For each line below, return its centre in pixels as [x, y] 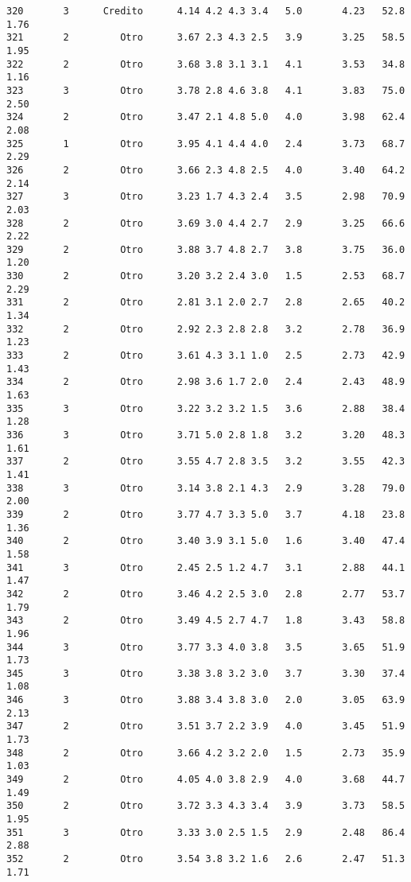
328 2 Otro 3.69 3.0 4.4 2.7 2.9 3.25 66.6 [206, 223]
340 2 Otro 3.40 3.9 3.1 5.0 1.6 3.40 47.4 [206, 541]
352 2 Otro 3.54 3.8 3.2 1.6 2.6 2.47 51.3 [206, 859]
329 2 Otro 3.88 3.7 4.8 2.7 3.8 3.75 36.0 [206, 249]
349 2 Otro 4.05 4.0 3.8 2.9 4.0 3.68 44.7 [206, 780]
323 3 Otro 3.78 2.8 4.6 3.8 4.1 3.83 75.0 [206, 90]
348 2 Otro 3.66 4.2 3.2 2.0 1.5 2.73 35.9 [206, 753]
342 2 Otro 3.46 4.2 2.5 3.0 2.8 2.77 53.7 [206, 594]
